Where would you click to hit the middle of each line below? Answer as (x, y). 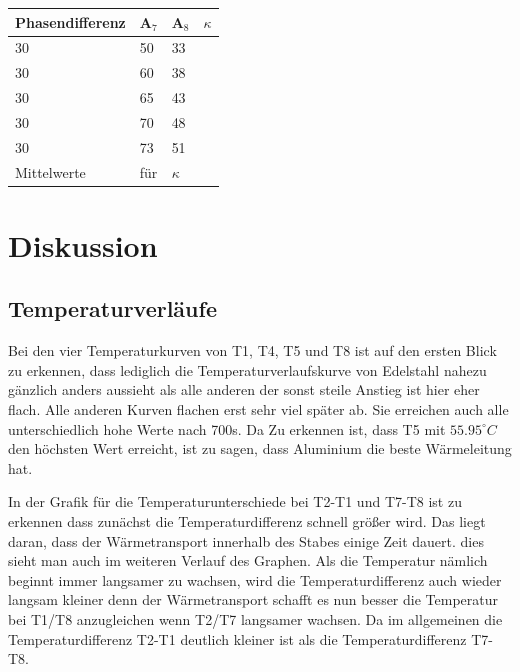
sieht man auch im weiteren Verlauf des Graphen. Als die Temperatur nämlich (248, 560)
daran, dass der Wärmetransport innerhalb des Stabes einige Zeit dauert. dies (246, 540)
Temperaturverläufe (112, 308)
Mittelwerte (50, 171)
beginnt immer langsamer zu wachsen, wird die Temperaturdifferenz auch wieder (255, 579)
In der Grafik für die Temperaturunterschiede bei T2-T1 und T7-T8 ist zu (235, 501)
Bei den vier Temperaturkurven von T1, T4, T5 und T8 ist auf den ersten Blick (252, 350)
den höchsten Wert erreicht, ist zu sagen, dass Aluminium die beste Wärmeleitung (260, 448)
